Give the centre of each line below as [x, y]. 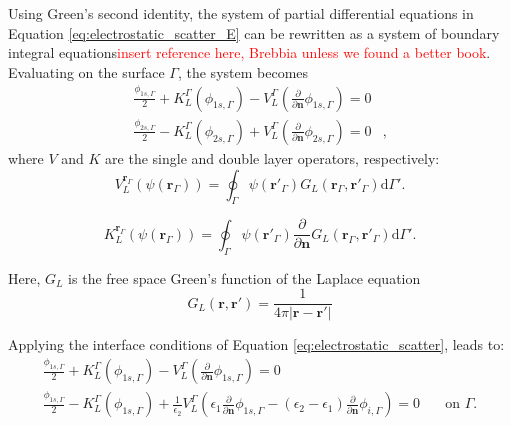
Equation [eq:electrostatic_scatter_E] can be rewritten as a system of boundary [254, 32]
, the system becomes [243, 71]
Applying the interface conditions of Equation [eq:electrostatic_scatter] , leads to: [256, 344]
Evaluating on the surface [86, 71]
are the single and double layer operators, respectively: [272, 157]
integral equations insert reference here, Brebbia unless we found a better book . [249, 52]
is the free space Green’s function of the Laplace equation [244, 277]
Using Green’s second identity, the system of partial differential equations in [241, 13]
